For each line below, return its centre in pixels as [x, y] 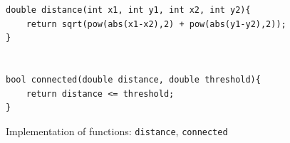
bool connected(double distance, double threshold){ [133, 79]
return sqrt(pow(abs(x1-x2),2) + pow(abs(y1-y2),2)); [156, 24]
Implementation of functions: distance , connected [117, 131]
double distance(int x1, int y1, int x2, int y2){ [128, 10]
